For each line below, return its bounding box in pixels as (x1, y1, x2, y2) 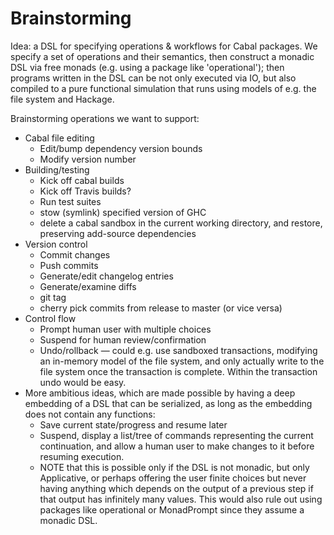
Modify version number (39, 153, 137, 165)
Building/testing (24, 163, 90, 176)
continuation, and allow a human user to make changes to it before (39, 440, 315, 452)
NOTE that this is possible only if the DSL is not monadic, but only (39, 461, 310, 473)
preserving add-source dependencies (39, 227, 197, 239)
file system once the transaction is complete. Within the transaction (39, 365, 318, 377)
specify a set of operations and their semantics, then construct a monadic (10, 50, 315, 62)
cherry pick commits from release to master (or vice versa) (39, 302, 283, 314)
